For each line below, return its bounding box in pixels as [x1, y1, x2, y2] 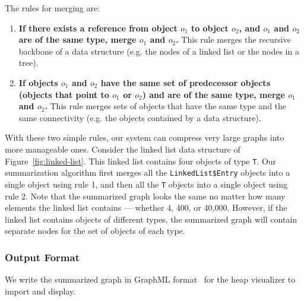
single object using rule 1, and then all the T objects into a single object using [5, 178, 288, 190]
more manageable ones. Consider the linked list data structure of [5, 142, 240, 155]
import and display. [5, 284, 76, 297]
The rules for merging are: [5, 2, 100, 14]
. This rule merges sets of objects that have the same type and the [45, 100, 287, 112]
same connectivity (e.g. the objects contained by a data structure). [18, 111, 261, 123]
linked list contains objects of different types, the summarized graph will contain [5, 213, 297, 225]
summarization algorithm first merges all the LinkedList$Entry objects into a [5, 166, 290, 179]
